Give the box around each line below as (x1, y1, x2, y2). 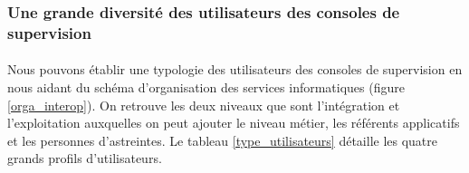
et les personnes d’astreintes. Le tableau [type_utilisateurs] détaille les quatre (7, 130, 438, 149)
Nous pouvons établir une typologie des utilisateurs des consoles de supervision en (7, 60, 463, 79)
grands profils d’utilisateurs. (7, 149, 162, 168)
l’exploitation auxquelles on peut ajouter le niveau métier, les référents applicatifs (7, 113, 460, 132)
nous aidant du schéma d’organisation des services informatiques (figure (7, 77, 405, 96)
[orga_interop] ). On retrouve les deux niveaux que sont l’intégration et (7, 95, 400, 114)
